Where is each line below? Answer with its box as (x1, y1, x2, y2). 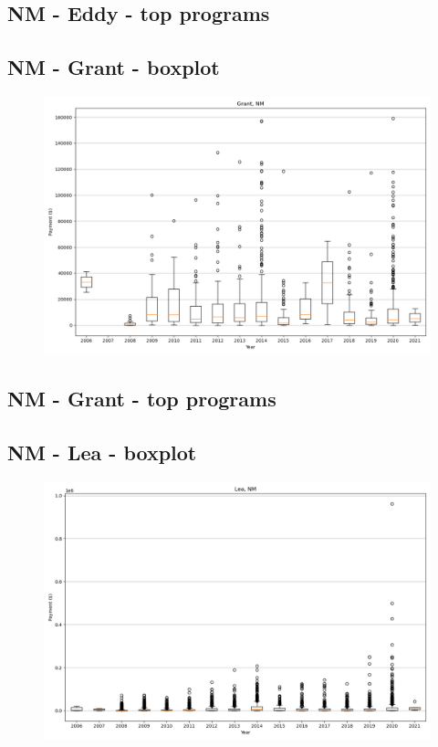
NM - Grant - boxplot (7, 53, 220, 81)
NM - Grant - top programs (7, 384, 276, 413)
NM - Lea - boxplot (7, 438, 197, 467)
